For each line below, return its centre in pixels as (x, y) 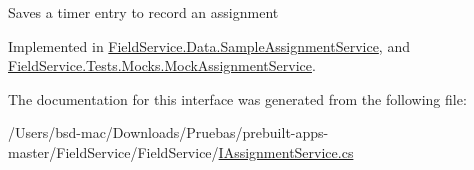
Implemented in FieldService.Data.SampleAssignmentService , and (209, 45)
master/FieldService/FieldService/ (113, 151)
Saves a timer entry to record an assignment (143, 12)
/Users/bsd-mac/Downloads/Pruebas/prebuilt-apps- (168, 132)
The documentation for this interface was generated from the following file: (237, 98)
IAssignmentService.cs (286, 151)
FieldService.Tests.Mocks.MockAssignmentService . (162, 65)
